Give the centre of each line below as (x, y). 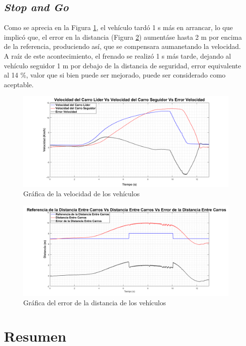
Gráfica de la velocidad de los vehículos (82, 194)
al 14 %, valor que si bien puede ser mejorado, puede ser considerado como (115, 75)
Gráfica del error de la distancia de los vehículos (95, 303)
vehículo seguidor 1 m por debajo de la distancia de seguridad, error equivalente (123, 65)
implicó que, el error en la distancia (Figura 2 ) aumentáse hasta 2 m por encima (123, 37)
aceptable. (19, 84)
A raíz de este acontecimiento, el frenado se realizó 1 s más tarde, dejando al (117, 55)
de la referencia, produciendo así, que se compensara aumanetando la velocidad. (123, 46)
